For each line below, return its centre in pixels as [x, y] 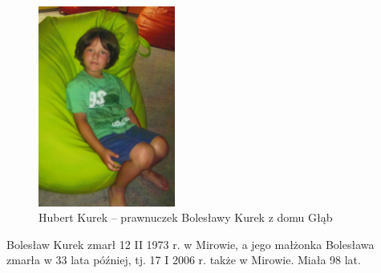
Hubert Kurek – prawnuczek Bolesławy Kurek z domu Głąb [186, 217]
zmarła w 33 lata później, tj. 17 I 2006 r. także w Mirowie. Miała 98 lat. [184, 260]
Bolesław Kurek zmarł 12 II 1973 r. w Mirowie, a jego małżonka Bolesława [190, 244]
